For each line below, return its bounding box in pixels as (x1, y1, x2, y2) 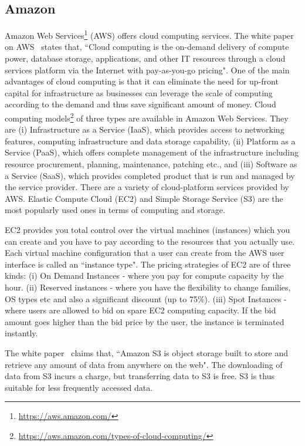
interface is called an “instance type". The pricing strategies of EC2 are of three (5, 258, 291, 270)
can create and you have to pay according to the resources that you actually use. (5, 235, 295, 247)
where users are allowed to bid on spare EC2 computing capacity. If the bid (5, 304, 276, 316)
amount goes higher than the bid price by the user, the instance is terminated (5, 315, 284, 327)
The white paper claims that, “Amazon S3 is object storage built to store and (5, 346, 289, 359)
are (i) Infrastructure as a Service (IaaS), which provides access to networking (5, 123, 284, 136)
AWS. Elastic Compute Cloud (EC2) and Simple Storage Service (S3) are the (5, 192, 283, 204)
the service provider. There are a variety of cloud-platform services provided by (5, 181, 289, 193)
